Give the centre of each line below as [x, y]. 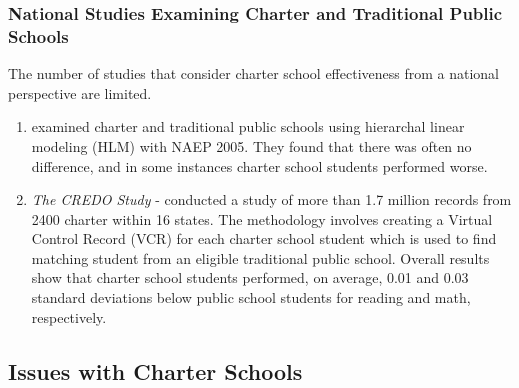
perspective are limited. [80, 92]
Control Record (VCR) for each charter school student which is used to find [264, 238]
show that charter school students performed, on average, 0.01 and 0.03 [250, 277]
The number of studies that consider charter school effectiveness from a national [254, 73]
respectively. [69, 316]
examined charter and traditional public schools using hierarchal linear [248, 126]
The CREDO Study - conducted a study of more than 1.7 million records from [271, 199]
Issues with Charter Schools [155, 370]
